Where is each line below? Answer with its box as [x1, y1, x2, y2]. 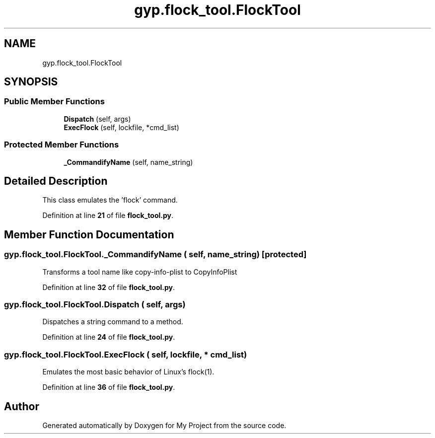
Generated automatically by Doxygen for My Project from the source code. [42, 421, 287, 430]
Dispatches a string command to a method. [42, 317, 183, 326]
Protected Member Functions [4, 140, 119, 150]
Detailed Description [4, 174, 108, 187]
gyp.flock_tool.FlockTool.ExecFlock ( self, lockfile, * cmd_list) [4, 349, 247, 360]
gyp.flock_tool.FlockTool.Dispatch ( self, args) [4, 299, 186, 309]
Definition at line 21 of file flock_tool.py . [42, 211, 174, 220]
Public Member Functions [4, 96, 105, 107]
